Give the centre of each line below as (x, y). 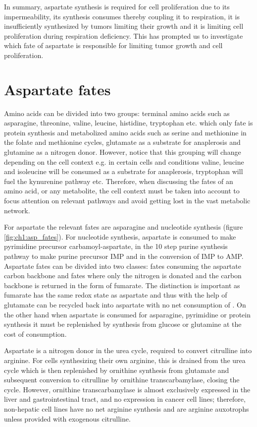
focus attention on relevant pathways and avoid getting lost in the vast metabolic (127, 201)
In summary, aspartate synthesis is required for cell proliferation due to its (117, 6)
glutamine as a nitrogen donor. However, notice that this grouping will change (123, 152)
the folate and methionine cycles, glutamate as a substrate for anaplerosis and (122, 142)
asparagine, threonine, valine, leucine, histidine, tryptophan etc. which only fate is (128, 123)
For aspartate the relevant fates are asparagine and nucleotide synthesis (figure (124, 227)
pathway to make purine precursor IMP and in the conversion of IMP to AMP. (124, 256)
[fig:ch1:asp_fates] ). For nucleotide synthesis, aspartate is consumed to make (120, 236)
